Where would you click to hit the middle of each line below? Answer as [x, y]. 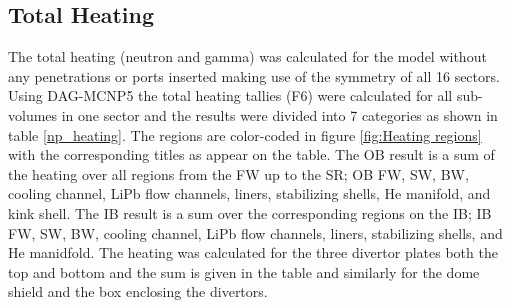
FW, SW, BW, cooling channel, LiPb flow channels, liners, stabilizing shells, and [255, 232]
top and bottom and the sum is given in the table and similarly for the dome [244, 271]
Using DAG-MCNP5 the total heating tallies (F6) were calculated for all [230, 95]
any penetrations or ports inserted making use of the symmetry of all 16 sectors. [254, 75]
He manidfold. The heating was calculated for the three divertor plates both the [253, 252]
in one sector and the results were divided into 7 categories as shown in [279, 114]
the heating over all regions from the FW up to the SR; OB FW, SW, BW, [238, 173]
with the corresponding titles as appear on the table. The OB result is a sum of [251, 154]
